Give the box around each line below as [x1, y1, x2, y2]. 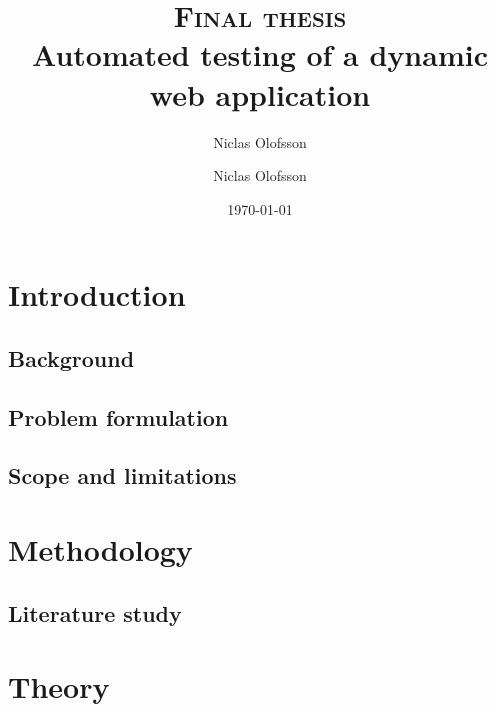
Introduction [8, 274, 186, 315]
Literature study [8, 597, 182, 628]
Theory [8, 666, 110, 707]
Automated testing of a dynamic [32, 34, 488, 75]
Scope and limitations [8, 460, 237, 491]
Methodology [8, 529, 193, 569]
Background [8, 342, 135, 373]
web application [149, 73, 371, 114]
